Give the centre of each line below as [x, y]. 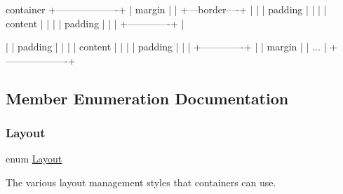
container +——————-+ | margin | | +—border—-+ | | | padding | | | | [166, 9]
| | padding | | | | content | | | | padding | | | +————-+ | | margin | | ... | [166, 47]
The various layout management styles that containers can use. [141, 182]
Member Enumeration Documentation [147, 98]
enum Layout [34, 159]
